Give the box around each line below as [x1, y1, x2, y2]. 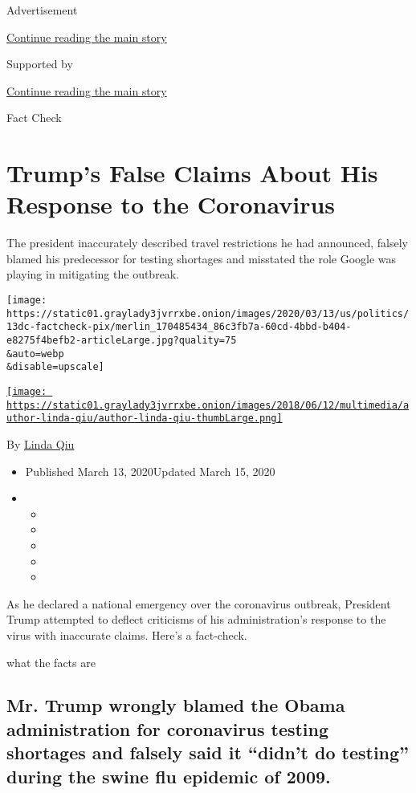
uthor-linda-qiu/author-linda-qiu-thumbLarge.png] [6, 413, 283, 425]
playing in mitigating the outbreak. [6, 266, 180, 283]
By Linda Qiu [6, 435, 75, 452]
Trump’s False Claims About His [6, 157, 378, 189]
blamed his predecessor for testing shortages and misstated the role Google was [6, 250, 397, 266]
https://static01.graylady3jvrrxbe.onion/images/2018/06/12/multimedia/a [6, 399, 410, 411]
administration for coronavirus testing [6, 716, 329, 741]
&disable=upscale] [6, 361, 104, 373]
